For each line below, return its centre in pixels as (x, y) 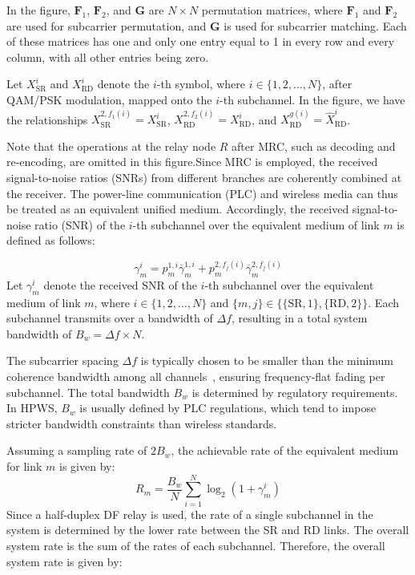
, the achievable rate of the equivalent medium (285, 450)
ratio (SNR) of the (80, 224)
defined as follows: (51, 240)
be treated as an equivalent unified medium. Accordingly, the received (178, 209)
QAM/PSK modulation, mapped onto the (109, 99)
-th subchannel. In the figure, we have (312, 99)
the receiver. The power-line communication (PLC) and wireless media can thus (202, 193)
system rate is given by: (64, 561)
